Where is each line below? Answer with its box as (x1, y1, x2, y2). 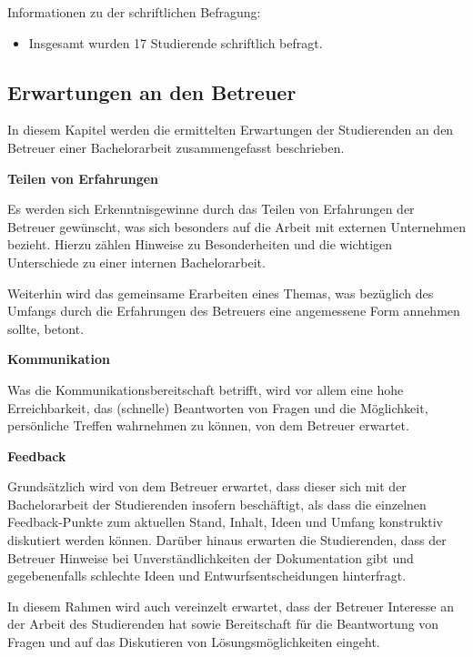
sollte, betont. (7, 318, 85, 338)
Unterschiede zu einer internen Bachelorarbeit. (7, 252, 266, 271)
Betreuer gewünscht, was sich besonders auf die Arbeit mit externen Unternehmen (7, 217, 466, 236)
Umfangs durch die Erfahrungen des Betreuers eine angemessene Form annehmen (7, 301, 460, 320)
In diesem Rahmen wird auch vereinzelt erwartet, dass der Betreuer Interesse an (7, 596, 455, 615)
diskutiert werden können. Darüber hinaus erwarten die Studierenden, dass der (7, 531, 447, 550)
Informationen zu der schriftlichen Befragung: (7, 3, 261, 21)
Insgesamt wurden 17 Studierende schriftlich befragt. (28, 33, 323, 52)
